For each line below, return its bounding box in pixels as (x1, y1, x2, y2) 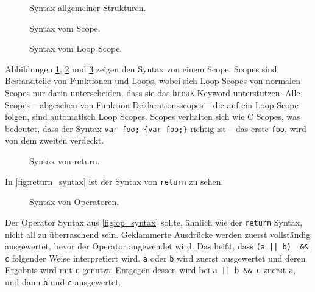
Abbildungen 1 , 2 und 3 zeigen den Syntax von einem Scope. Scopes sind (5, 62, 277, 75)
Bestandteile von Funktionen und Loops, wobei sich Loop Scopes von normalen (5, 74, 300, 87)
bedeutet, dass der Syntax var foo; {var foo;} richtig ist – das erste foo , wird (5, 122, 306, 134)
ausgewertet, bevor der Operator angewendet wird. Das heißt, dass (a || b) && (5, 240, 309, 252)
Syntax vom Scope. (29, 21, 101, 34)
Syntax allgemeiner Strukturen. (29, 1, 146, 13)
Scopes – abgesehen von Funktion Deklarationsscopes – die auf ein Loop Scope (5, 98, 299, 111)
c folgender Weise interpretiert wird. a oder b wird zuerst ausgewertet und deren (5, 251, 306, 264)
